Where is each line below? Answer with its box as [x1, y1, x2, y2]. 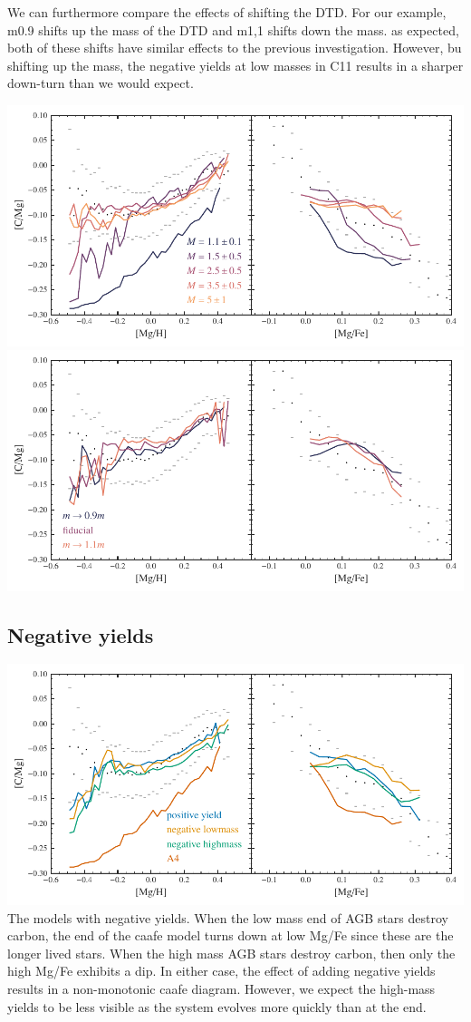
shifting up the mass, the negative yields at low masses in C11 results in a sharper [7, 55, 464, 74]
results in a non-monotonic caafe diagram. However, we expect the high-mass [7, 979, 436, 998]
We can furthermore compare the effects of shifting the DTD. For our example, [7, 3, 447, 21]
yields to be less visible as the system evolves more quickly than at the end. [7, 997, 427, 1016]
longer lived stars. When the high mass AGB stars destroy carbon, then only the [7, 943, 456, 962]
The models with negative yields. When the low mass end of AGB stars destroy [7, 908, 448, 927]
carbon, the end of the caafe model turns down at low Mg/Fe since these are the [7, 926, 454, 945]
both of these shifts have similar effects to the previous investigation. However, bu [7, 38, 462, 57]
